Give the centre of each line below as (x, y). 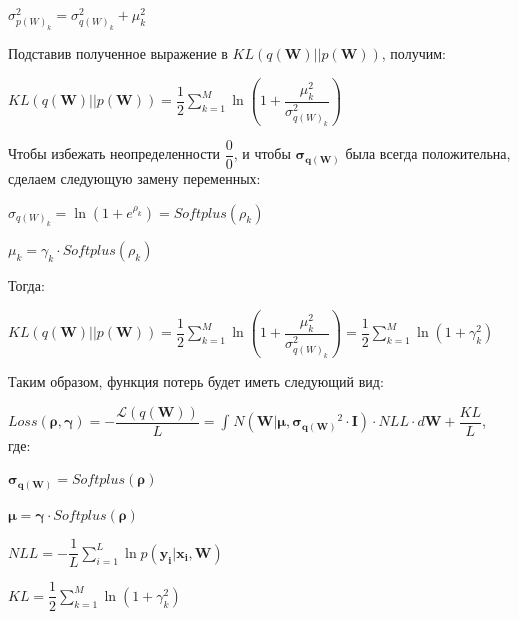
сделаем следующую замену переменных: (134, 178)
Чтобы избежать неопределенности (114, 153)
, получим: (413, 53)
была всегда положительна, (428, 153)
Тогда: (26, 285)
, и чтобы (262, 153)
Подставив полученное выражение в (118, 53)
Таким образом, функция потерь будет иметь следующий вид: (196, 381)
